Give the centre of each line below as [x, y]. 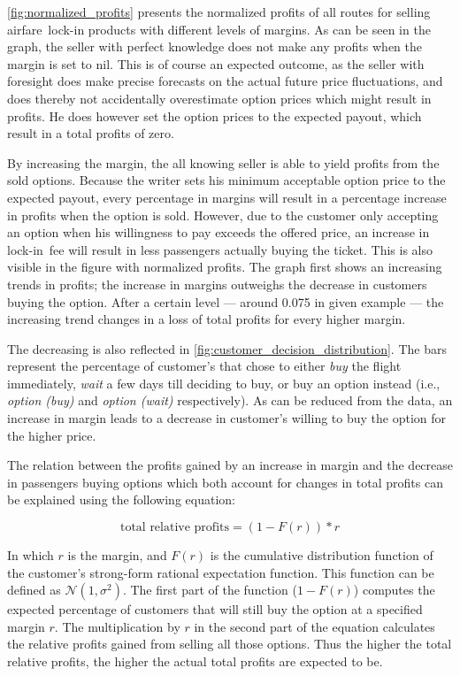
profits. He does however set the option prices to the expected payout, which [215, 115]
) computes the [394, 590]
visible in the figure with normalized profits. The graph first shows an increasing [225, 267]
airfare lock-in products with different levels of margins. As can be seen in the [219, 29]
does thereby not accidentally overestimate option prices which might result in [219, 98]
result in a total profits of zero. [91, 133]
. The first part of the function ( [210, 590]
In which [31, 555]
